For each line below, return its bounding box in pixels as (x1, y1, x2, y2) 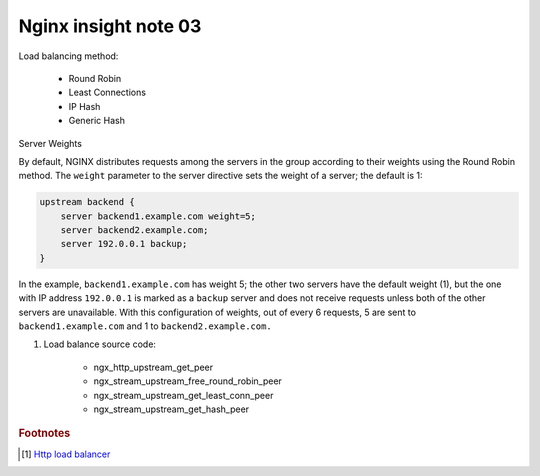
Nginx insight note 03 (18, 15, 202, 37)
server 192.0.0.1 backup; (60, 238, 188, 250)
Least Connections (68, 86, 147, 99)
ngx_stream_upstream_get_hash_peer (93, 403, 250, 415)
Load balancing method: (18, 50, 119, 62)
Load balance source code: (43, 338, 157, 350)
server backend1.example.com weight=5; (60, 210, 257, 222)
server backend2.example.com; (60, 225, 209, 236)
